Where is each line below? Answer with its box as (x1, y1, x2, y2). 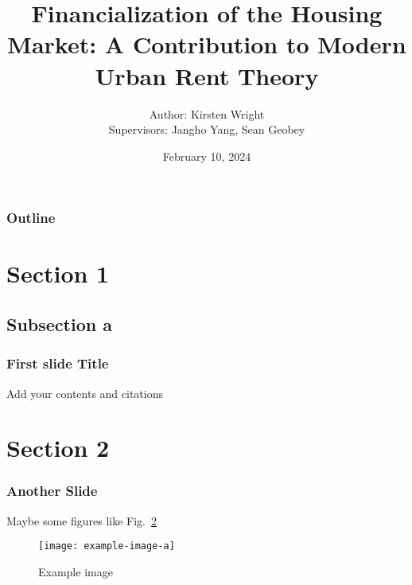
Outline (6, 208, 56, 228)
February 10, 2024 (162, 147, 251, 164)
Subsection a (6, 311, 112, 336)
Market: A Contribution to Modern (7, 28, 406, 60)
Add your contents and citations (6, 384, 163, 401)
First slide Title (6, 353, 109, 373)
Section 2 (6, 431, 110, 464)
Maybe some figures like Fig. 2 (6, 512, 157, 528)
